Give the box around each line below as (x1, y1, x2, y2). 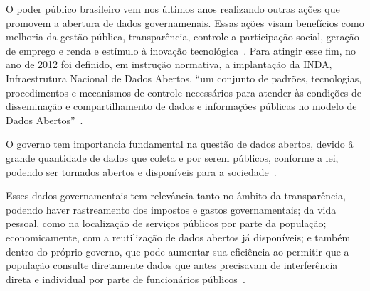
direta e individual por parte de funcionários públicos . (6, 271, 245, 286)
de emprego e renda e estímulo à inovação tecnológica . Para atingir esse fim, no (6, 43, 356, 57)
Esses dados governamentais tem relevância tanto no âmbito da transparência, (6, 188, 346, 203)
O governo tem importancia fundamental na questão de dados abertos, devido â (6, 136, 354, 151)
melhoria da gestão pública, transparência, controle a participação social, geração (6, 29, 359, 44)
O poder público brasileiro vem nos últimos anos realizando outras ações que (6, 1, 340, 16)
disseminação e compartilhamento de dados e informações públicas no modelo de (6, 99, 357, 114)
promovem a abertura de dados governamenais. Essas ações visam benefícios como (6, 15, 364, 30)
